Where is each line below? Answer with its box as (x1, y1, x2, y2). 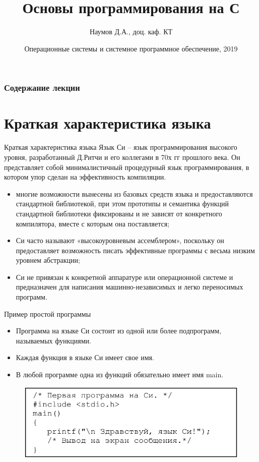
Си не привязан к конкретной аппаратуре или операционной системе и (16, 271, 233, 282)
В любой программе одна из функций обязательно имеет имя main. (16, 369, 224, 380)
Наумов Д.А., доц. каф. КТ (89, 26, 173, 37)
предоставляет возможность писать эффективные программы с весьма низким (16, 245, 255, 255)
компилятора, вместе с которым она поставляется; (16, 218, 170, 228)
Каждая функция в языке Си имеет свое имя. (16, 352, 154, 363)
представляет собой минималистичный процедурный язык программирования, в (4, 161, 249, 172)
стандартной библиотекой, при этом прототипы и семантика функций (16, 198, 229, 209)
